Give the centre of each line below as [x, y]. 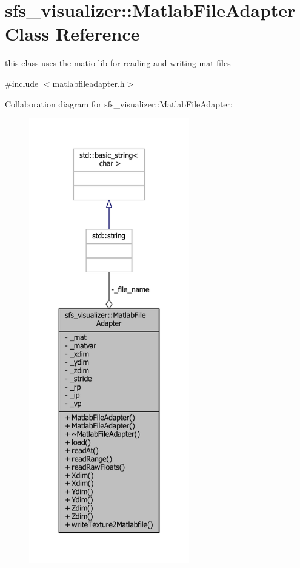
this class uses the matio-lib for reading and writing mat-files [118, 63]
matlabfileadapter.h [88, 83]
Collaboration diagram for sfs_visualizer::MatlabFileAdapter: [119, 103]
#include [22, 83]
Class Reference [72, 34]
